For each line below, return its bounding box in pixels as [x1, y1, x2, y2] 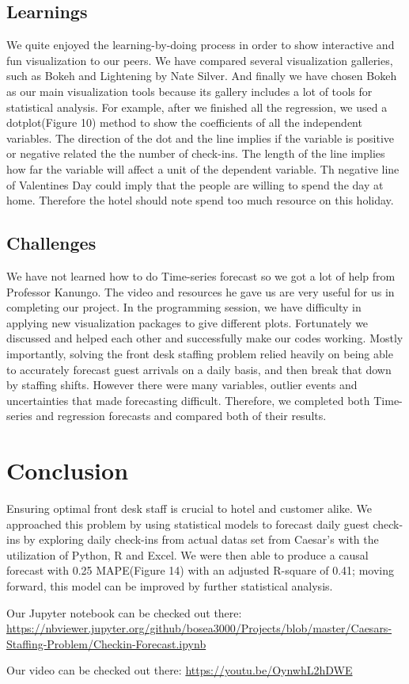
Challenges [6, 231, 97, 255]
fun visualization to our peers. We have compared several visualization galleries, [6, 52, 393, 68]
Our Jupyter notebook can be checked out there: [6, 604, 242, 621]
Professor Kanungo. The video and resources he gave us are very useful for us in [6, 283, 395, 300]
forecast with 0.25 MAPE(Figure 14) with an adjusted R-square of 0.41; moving [6, 562, 394, 579]
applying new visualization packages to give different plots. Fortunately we [6, 314, 369, 331]
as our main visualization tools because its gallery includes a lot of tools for [6, 82, 373, 99]
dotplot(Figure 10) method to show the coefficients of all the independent [6, 114, 362, 131]
